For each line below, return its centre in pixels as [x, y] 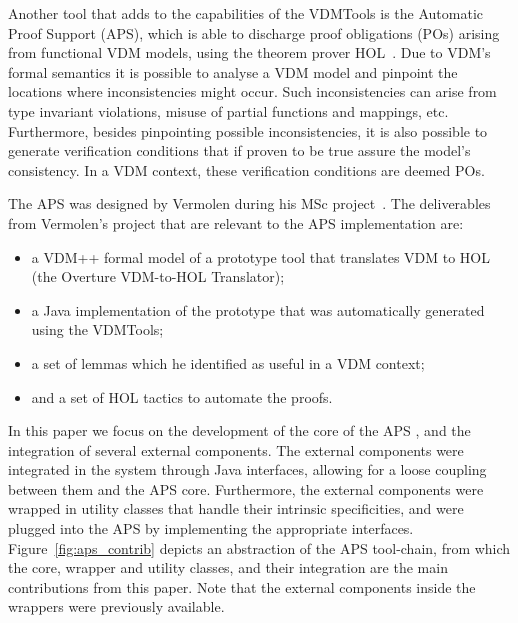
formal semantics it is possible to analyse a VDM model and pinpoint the [233, 71]
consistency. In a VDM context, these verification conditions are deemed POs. [246, 169]
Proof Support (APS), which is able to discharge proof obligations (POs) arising [254, 32]
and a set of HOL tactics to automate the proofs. [182, 396]
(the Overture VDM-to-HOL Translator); [158, 276]
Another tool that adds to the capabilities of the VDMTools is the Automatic [245, 13]
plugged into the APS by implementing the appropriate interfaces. [211, 528]
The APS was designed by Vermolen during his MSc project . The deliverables [249, 203]
